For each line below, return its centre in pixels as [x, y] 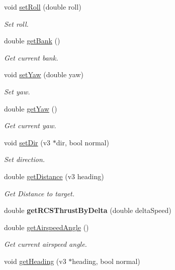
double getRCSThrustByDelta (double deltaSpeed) [88, 210]
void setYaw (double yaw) [44, 74]
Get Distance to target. [39, 193]
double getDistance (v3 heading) [54, 176]
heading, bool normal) [106, 261]
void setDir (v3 [27, 142]
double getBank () [32, 41]
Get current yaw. [30, 125]
